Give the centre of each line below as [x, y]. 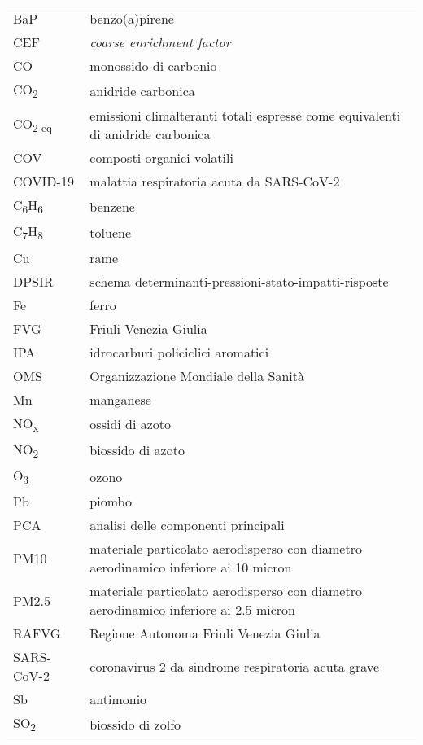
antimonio [118, 699]
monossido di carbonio [153, 66]
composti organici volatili [161, 158]
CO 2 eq [33, 125]
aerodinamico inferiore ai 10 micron [191, 568]
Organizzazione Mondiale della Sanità [197, 375]
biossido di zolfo [135, 724]
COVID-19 [44, 182]
